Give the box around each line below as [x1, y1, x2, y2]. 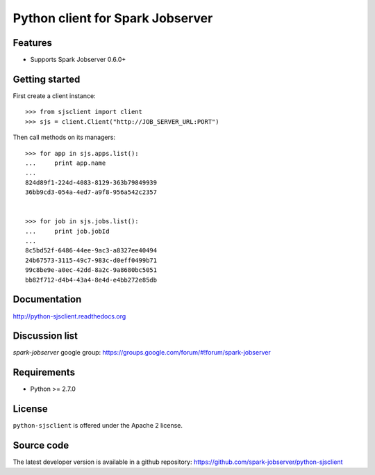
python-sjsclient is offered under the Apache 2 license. [12, 421, 183, 430]
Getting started [12, 73, 81, 85]
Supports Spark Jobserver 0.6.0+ [30, 56, 126, 64]
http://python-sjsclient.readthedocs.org [12, 312, 126, 320]
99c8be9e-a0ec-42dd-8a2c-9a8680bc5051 [25, 266, 158, 274]
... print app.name [25, 159, 106, 167]
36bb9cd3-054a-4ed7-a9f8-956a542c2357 [25, 188, 158, 196]
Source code [12, 440, 69, 451]
